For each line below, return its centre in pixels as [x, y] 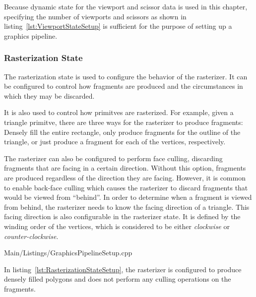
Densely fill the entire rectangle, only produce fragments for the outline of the [122, 132]
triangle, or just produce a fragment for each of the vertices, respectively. [115, 142]
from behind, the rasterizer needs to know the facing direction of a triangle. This [127, 207]
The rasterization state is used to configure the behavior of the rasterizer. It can [126, 76]
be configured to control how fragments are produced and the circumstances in [124, 86]
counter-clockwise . [31, 236]
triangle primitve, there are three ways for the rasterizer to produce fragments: [124, 122]
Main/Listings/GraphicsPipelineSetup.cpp [68, 253]
